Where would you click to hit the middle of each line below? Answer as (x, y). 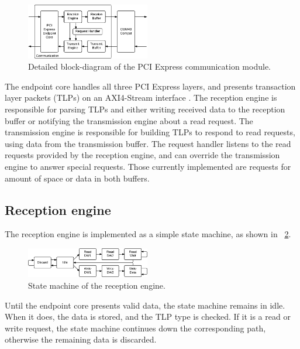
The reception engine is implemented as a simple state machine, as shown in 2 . (148, 234)
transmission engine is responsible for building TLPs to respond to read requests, (150, 132)
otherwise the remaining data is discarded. (81, 339)
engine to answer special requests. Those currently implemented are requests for (148, 167)
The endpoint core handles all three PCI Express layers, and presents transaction (150, 86)
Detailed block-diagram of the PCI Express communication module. (149, 66)
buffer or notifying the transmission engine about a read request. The (129, 120)
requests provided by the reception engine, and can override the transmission (142, 155)
